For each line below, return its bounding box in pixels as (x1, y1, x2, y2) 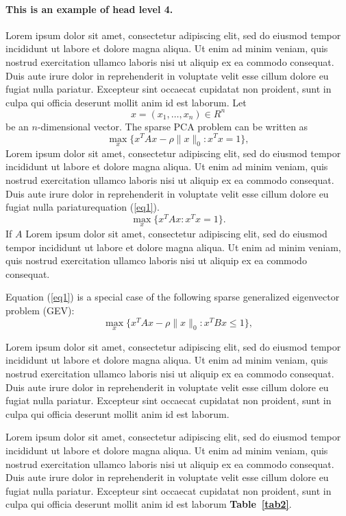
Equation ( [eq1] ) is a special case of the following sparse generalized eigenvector (5, 290, 340, 304)
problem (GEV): (5, 303, 75, 317)
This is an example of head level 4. (5, 1, 173, 16)
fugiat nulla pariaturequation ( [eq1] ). (5, 200, 160, 214)
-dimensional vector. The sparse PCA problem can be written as (37, 119, 308, 133)
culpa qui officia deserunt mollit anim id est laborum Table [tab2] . (5, 497, 292, 511)
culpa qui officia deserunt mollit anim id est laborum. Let (5, 95, 247, 109)
